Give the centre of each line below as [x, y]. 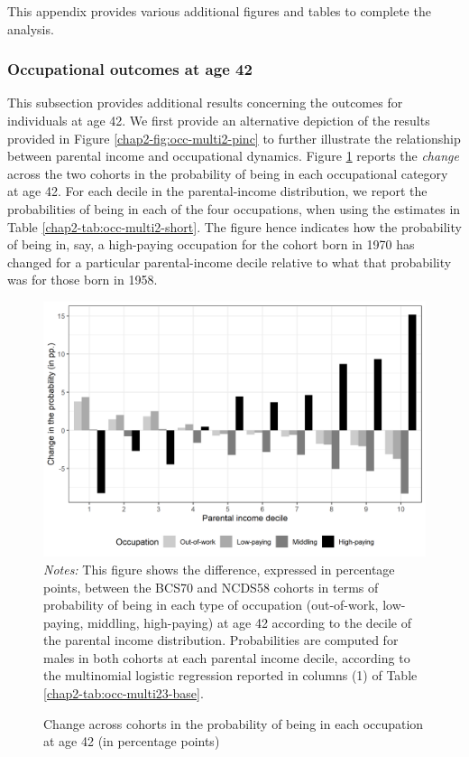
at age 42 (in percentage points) [132, 741]
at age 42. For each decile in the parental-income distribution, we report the [217, 191]
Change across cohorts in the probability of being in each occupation [234, 723]
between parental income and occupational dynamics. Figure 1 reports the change [233, 156]
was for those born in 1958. [83, 280]
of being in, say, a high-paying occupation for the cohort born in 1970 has [211, 244]
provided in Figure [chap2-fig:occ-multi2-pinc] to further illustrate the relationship [234, 138]
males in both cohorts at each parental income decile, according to [227, 657]
